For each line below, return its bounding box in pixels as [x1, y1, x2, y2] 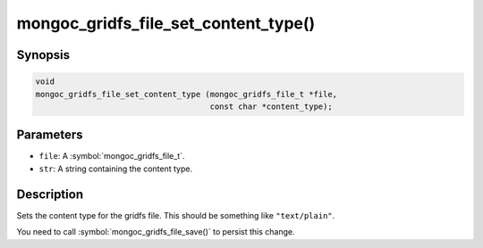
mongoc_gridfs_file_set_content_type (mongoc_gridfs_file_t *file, [35, 89, 338, 99]
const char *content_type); [209, 101, 333, 112]
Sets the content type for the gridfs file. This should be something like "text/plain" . [16, 210, 335, 220]
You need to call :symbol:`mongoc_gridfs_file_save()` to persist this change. [16, 227, 295, 237]
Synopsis [16, 47, 71, 62]
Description [16, 186, 84, 202]
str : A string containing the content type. [38, 163, 192, 174]
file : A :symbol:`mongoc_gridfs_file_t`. [38, 151, 185, 161]
